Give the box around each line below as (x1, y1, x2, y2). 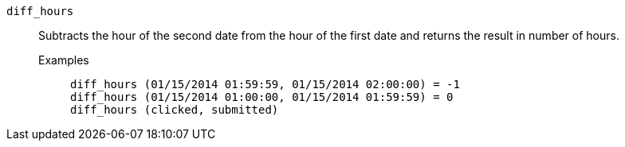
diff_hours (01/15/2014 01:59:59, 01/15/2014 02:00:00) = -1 (70, 78, 460, 91)
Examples (38, 53, 89, 67)
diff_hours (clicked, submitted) (70, 103, 279, 116)
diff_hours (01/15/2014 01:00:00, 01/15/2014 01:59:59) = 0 (70, 91, 454, 103)
